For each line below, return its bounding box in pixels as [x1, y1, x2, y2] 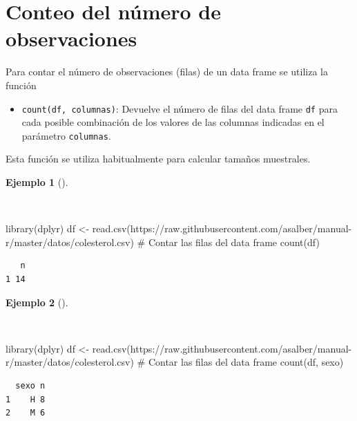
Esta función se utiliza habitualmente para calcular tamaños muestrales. [6, 151, 311, 166]
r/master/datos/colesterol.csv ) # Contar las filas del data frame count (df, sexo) [6, 355, 344, 369]
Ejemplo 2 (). [6, 294, 68, 309]
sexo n [15, 380, 46, 391]
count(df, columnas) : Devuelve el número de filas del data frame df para [21, 101, 338, 115]
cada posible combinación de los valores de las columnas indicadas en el [21, 115, 325, 129]
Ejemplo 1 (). [6, 175, 68, 189]
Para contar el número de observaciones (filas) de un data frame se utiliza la [6, 64, 328, 79]
